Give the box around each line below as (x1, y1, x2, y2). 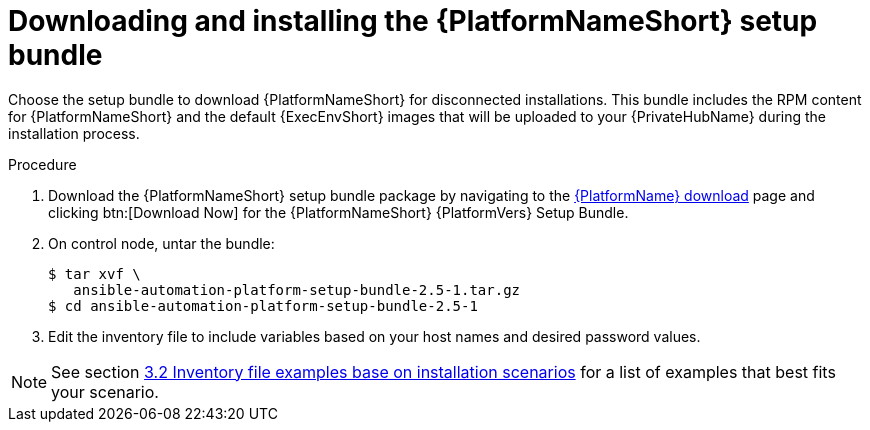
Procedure (8, 155, 77, 173)
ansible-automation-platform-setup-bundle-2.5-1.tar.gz (73, 281, 521, 298)
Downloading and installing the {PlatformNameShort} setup (8, 4, 818, 38)
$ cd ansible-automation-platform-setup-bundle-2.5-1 (48, 297, 478, 314)
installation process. (8, 124, 140, 142)
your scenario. (51, 381, 159, 402)
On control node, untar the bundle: (48, 234, 275, 252)
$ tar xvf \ (48, 265, 141, 282)
